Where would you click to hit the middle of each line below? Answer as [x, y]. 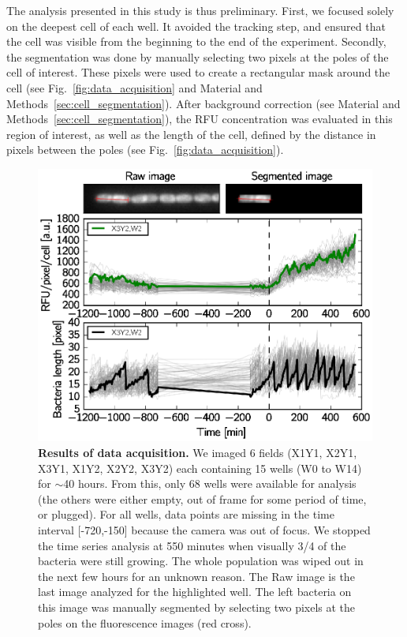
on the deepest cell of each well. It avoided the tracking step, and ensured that [196, 26]
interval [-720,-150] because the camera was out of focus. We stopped [204, 530]
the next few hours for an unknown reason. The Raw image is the [196, 576]
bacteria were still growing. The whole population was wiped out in [201, 561]
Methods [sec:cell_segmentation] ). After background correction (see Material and [203, 103]
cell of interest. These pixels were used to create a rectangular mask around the [198, 72]
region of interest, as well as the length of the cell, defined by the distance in [191, 134]
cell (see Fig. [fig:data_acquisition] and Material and [134, 87]
